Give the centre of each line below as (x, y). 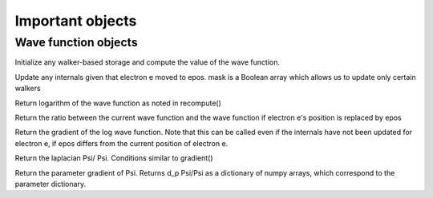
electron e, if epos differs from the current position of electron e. (121, 143)
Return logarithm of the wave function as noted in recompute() (118, 103)
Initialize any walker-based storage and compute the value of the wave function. (148, 62)
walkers (28, 89)
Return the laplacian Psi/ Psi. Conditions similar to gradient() (114, 158)
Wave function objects (76, 42)
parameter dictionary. (51, 184)
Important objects (76, 21)
